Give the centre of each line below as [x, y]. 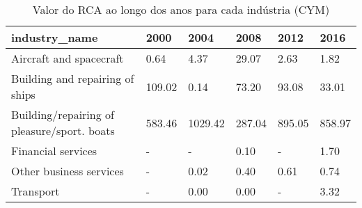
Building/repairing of [63, 114]
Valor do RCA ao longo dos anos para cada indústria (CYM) [181, 9]
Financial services [54, 151]
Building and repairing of [73, 78]
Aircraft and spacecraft [68, 58]
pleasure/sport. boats [63, 130]
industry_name [55, 37]
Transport [36, 191]
